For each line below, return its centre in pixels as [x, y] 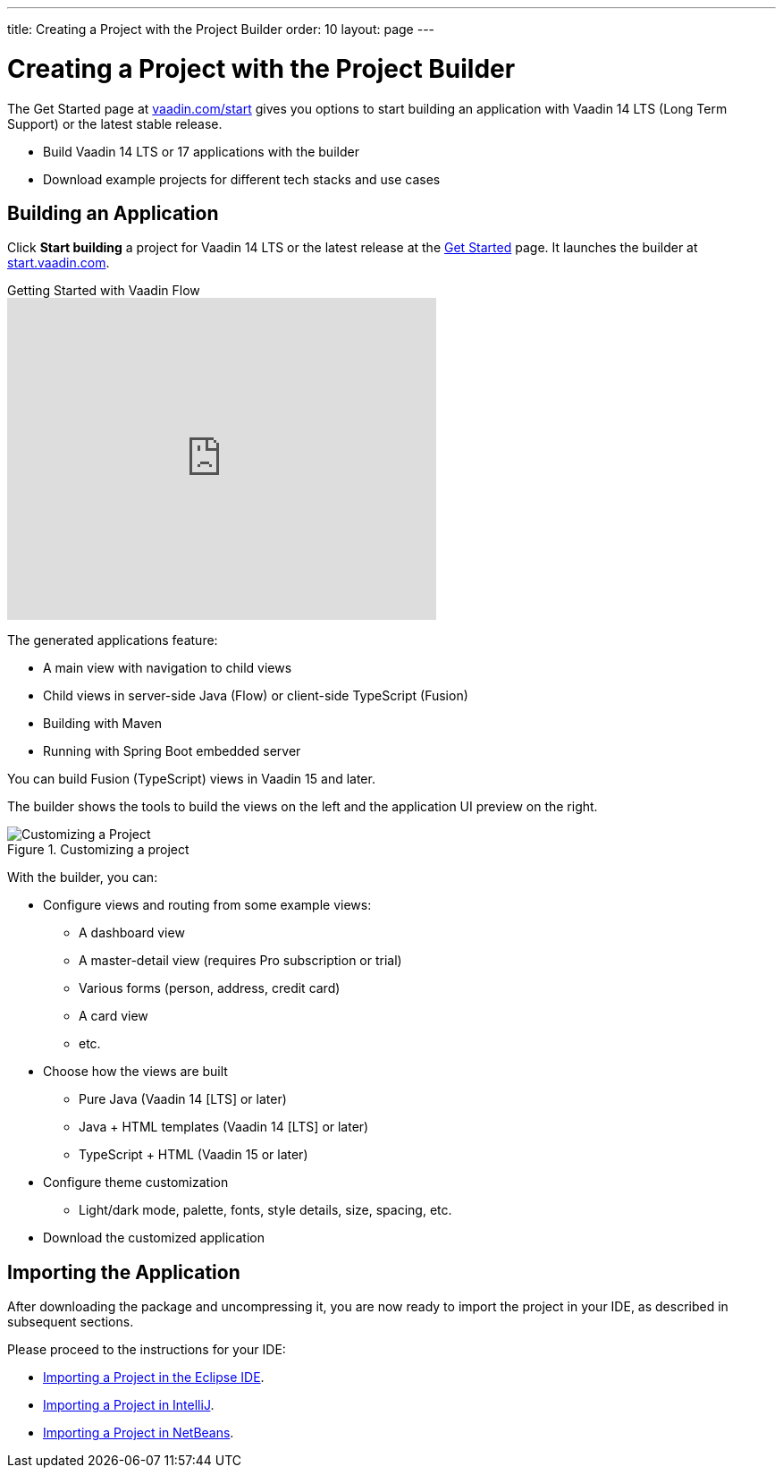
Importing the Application [124, 1272]
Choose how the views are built [135, 1072]
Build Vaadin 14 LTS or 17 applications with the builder [201, 151]
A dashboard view [132, 933]
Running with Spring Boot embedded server [172, 751]
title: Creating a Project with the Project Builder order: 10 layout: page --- [221, 29]
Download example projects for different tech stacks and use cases [242, 179]
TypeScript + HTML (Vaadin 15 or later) [194, 1155]
